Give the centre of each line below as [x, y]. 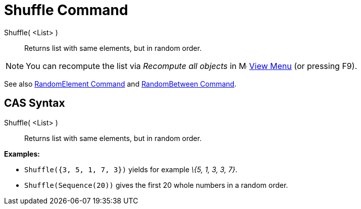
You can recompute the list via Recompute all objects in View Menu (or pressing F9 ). [192, 66]
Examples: [22, 154]
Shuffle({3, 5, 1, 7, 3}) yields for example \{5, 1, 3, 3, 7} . [131, 169]
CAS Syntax [35, 103]
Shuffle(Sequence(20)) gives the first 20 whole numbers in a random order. [156, 185]
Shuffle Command [66, 10]
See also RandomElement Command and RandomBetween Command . [120, 84]
